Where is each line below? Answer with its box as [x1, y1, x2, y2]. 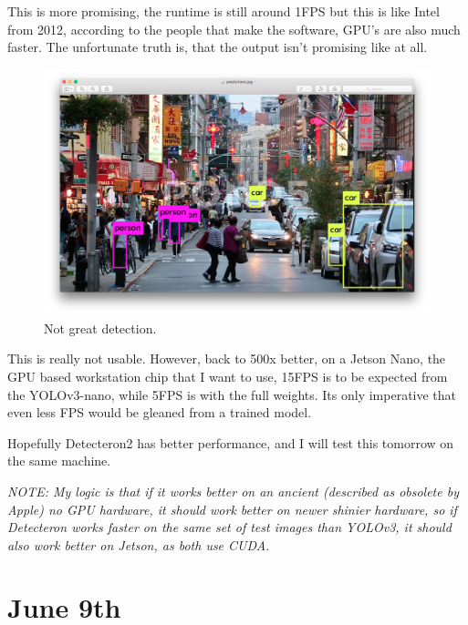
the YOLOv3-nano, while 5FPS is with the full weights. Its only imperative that [7, 384, 457, 404]
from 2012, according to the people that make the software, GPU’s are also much [7, 19, 461, 38]
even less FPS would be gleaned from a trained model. [7, 403, 312, 422]
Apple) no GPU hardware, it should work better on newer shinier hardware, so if [7, 499, 457, 518]
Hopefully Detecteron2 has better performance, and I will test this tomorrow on [7, 433, 454, 452]
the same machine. [7, 451, 111, 470]
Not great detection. [44, 318, 157, 337]
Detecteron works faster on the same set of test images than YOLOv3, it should [7, 517, 452, 537]
